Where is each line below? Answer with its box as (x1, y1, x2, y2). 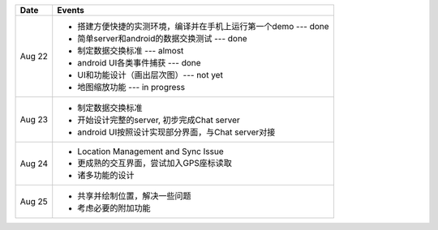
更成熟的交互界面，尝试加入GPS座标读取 (77, 158, 233, 168)
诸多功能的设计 (77, 170, 135, 181)
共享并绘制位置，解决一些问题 (77, 190, 191, 202)
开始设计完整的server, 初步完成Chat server (77, 114, 240, 126)
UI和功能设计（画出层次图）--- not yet (77, 70, 223, 80)
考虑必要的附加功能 (77, 202, 151, 214)
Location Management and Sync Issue (77, 146, 225, 157)
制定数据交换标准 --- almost (77, 45, 184, 56)
